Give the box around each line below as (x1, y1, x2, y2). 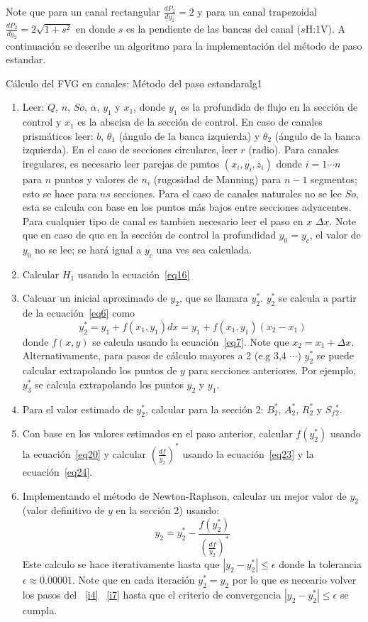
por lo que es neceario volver (232, 572, 357, 587)
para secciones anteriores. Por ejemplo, (188, 363, 357, 378)
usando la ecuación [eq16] (77, 266, 190, 281)
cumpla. (22, 603, 57, 618)
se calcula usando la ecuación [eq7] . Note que (92, 334, 289, 349)
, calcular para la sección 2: (145, 401, 264, 416)
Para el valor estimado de (22, 401, 133, 416)
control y (22, 114, 62, 129)
